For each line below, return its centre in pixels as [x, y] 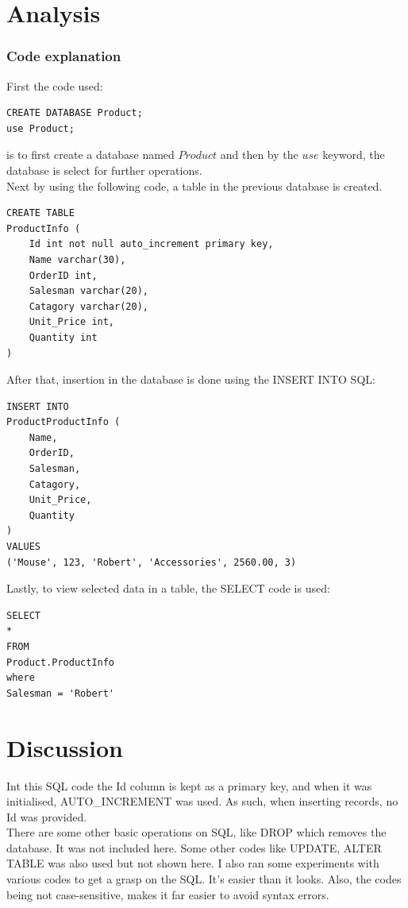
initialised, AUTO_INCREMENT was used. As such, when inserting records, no [202, 801]
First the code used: [55, 85]
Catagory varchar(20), [89, 306]
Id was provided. [47, 816]
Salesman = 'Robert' [61, 693]
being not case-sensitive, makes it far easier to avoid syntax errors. [168, 894]
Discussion [65, 747]
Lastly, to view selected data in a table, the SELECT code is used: [168, 588]
